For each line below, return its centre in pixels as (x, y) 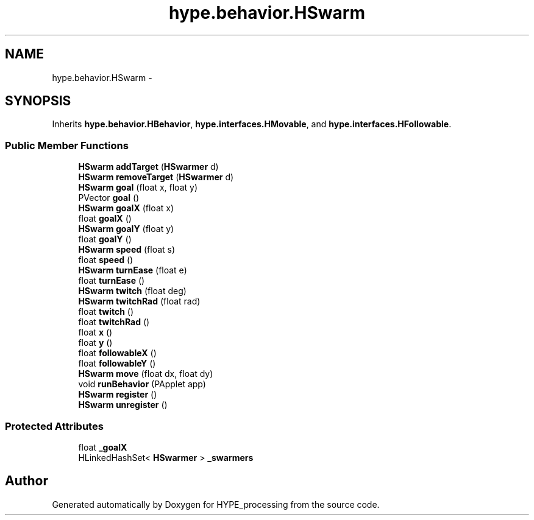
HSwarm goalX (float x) (126, 208)
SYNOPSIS (38, 101)
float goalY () (105, 239)
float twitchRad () (114, 322)
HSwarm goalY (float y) (126, 229)
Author (27, 481)
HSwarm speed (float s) (127, 250)
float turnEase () (112, 281)
